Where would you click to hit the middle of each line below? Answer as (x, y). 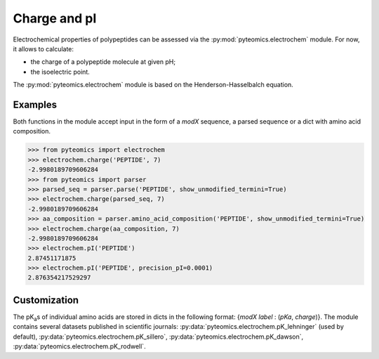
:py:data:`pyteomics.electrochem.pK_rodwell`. (80, 346)
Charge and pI (55, 18)
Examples (35, 104)
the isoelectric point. (60, 72)
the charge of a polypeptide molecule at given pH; (103, 62)
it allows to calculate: (43, 48)
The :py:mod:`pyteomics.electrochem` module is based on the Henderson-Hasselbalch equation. (153, 85)
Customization (46, 300)
